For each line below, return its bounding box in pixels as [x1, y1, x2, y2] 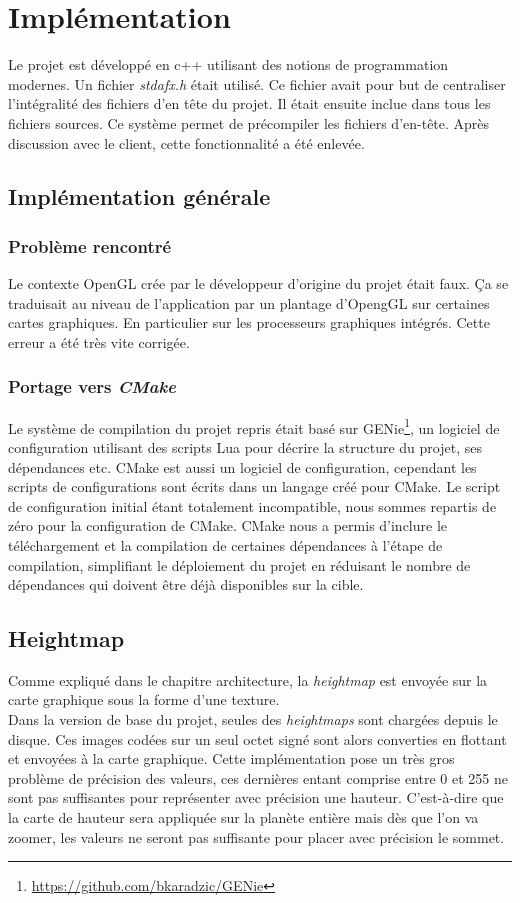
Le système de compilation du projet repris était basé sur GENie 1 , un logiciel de [8, 414, 500, 438]
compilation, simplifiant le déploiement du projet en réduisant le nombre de [8, 554, 471, 575]
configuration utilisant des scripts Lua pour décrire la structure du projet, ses [8, 436, 482, 457]
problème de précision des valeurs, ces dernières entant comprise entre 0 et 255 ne [8, 767, 508, 788]
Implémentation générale [8, 181, 271, 212]
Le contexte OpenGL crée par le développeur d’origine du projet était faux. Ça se [8, 273, 509, 294]
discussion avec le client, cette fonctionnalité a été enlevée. [8, 132, 365, 153]
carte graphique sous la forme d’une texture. [8, 689, 280, 710]
